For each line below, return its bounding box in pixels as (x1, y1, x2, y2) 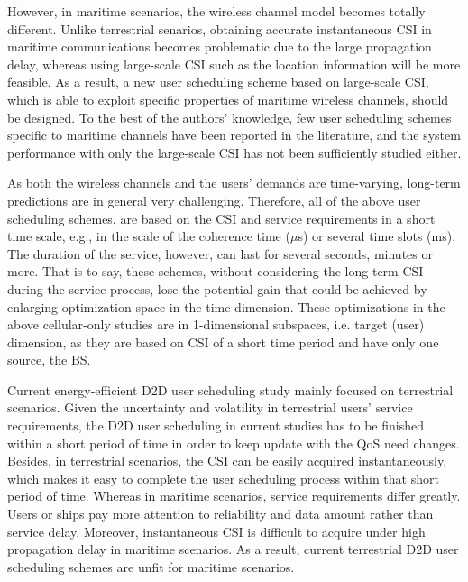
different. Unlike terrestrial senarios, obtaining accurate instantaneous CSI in (7, 19, 432, 38)
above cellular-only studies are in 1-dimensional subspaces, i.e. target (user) (7, 315, 425, 334)
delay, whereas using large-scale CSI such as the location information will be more (7, 54, 461, 73)
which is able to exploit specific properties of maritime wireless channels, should (7, 89, 449, 108)
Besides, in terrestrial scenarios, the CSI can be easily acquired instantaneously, (7, 451, 447, 470)
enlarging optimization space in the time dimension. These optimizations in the (7, 297, 445, 316)
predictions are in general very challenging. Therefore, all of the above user (7, 190, 421, 209)
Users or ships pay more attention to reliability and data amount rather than (7, 504, 434, 523)
